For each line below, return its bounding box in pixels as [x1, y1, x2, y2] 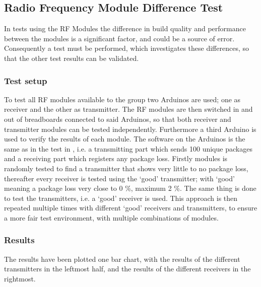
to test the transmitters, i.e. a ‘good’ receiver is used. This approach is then [4, 192, 238, 203]
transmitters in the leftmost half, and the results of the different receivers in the [4, 263, 251, 274]
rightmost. [4, 273, 36, 283]
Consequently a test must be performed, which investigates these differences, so [4, 43, 249, 53]
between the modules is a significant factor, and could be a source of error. [4, 33, 235, 43]
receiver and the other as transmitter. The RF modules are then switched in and [4, 104, 253, 114]
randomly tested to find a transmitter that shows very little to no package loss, [4, 163, 248, 173]
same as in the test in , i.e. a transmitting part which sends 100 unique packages [4, 143, 252, 154]
